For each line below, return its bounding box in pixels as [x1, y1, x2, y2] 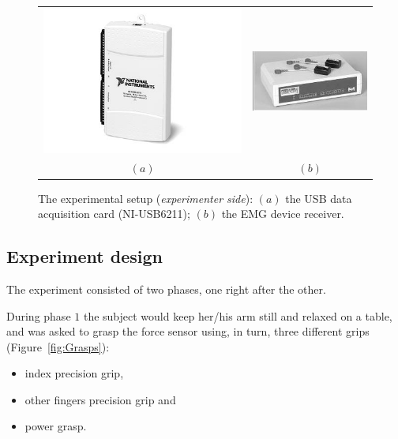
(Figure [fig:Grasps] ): [6, 338, 110, 355]
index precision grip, [24, 365, 124, 381]
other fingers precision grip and [24, 391, 176, 407]
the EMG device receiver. [221, 205, 344, 222]
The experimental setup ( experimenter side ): [38, 189, 253, 206]
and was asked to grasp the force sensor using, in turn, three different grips [6, 323, 370, 340]
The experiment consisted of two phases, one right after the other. [6, 280, 326, 297]
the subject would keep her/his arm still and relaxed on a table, [83, 307, 392, 324]
